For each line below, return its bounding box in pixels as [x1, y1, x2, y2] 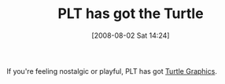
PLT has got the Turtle [57, 5, 205, 23]
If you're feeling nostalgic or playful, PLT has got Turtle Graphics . [6, 66, 217, 75]
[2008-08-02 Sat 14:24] [91, 31, 170, 40]
